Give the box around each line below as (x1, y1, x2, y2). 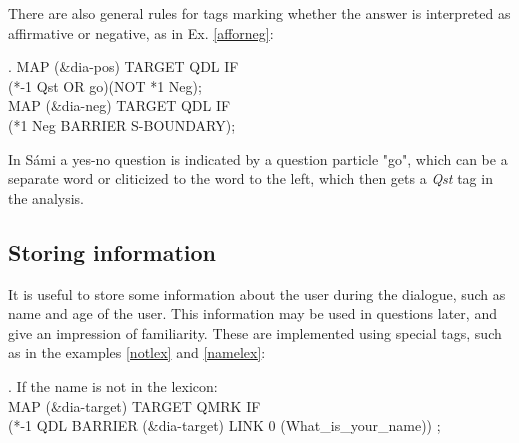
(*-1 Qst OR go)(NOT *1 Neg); (8, 75, 202, 96)
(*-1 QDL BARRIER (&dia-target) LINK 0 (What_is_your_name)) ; (8, 415, 441, 436)
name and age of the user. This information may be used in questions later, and (8, 303, 497, 324)
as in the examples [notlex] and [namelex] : (8, 342, 266, 363)
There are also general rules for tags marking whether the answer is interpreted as (8, 3, 511, 23)
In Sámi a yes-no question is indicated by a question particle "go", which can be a (8, 148, 508, 169)
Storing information (8, 236, 217, 267)
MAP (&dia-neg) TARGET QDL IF (8, 95, 231, 116)
